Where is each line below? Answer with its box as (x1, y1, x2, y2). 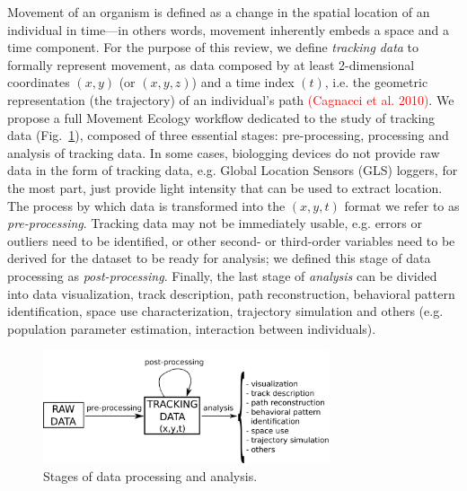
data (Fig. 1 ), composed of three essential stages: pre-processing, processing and (7, 126, 449, 145)
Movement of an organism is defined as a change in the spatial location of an (7, 3, 430, 21)
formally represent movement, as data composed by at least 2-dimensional (7, 55, 415, 74)
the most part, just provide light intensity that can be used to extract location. (7, 178, 443, 197)
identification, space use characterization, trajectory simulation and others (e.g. (7, 302, 444, 320)
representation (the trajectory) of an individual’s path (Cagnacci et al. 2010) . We (7, 90, 454, 109)
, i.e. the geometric (324, 73, 428, 92)
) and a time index (191, 73, 295, 92)
